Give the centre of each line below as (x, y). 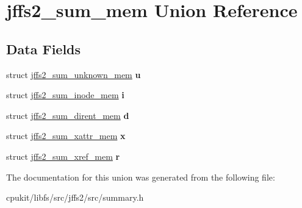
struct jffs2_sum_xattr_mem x (66, 136)
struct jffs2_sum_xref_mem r (63, 156)
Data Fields (44, 48)
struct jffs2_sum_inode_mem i (65, 95)
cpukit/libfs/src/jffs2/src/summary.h (75, 197)
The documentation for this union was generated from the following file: (141, 177)
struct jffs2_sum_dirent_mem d (68, 115)
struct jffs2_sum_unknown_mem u (74, 74)
